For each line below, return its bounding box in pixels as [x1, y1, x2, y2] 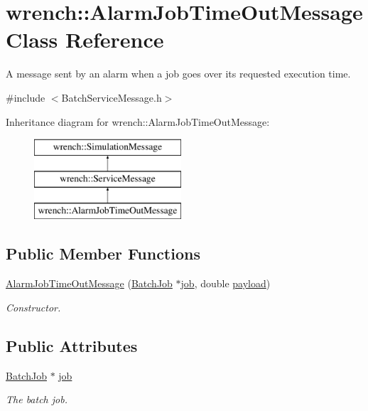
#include [6, 90, 45, 105]
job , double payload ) [180, 276, 271, 291]
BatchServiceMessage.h [61, 90, 162, 105]
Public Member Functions [6, 242, 200, 265]
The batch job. [6, 392, 67, 407]
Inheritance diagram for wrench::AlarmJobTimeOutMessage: [6, 114, 270, 129]
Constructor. [6, 299, 61, 314]
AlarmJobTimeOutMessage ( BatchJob [6, 276, 173, 291]
